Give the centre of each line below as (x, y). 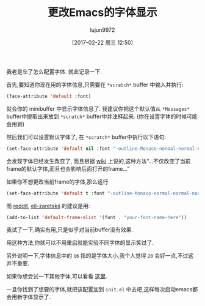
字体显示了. (37, 297)
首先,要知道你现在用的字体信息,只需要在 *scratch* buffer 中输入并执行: (95, 84)
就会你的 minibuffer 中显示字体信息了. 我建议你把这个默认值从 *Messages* (98, 108)
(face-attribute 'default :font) (49, 96)
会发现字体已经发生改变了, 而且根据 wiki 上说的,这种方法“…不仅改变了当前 (99, 161)
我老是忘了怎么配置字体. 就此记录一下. (54, 72)
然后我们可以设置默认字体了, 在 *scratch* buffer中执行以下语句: (86, 137)
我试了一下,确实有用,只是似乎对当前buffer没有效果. (70, 229)
